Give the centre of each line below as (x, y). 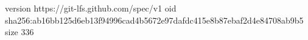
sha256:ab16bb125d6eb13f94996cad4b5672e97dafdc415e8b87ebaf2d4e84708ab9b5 (154, 20)
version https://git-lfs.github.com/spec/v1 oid (91, 8)
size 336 (19, 32)
